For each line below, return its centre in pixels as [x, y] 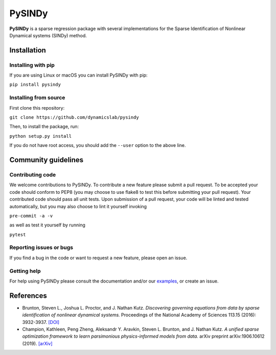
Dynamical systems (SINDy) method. [48, 35]
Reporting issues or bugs [41, 247]
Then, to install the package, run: [44, 126]
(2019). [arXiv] [38, 343]
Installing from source [37, 98]
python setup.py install [40, 136]
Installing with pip [32, 65]
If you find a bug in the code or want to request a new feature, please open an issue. [98, 258]
